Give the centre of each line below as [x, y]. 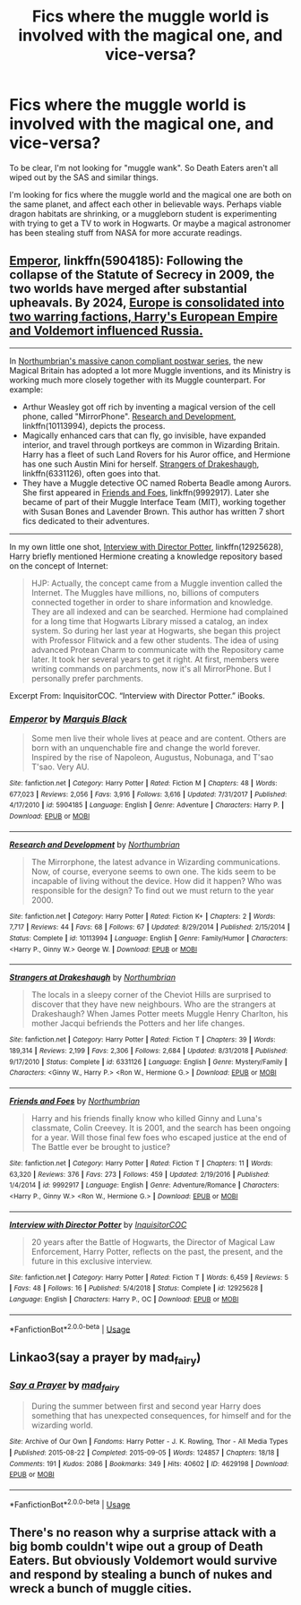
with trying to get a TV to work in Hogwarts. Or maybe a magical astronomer [150, 223]
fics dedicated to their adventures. [86, 520]
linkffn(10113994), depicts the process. [94, 425]
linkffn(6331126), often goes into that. [91, 473]
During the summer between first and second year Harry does [146, 1406]
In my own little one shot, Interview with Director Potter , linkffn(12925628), [146, 546]
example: [26, 389]
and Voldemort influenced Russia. [106, 331]
